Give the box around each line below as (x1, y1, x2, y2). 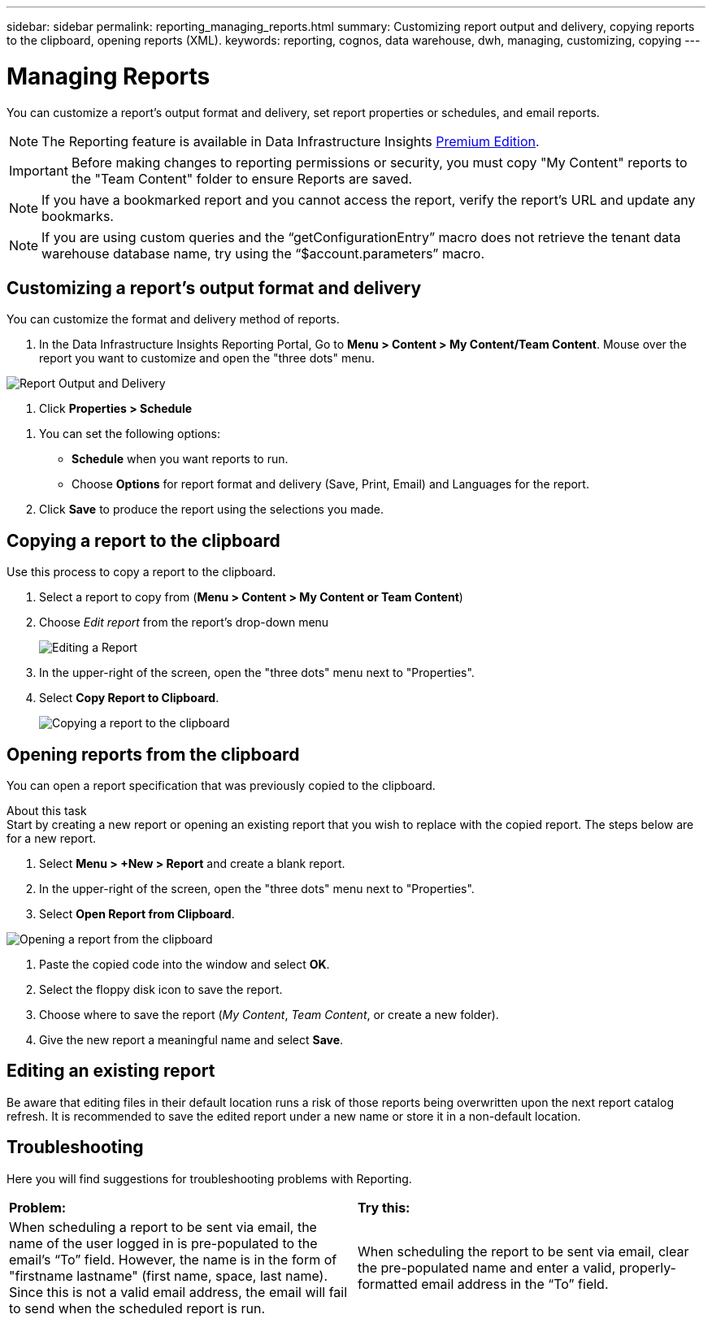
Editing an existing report (7, 1061, 215, 1082)
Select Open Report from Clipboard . (39, 907, 235, 922)
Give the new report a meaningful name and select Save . (39, 1033, 344, 1048)
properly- (619, 1259, 676, 1276)
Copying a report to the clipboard (7, 530, 280, 551)
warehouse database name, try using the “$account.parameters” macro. (41, 245, 485, 262)
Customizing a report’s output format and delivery (7, 277, 422, 298)
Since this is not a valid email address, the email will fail (9, 1283, 348, 1300)
